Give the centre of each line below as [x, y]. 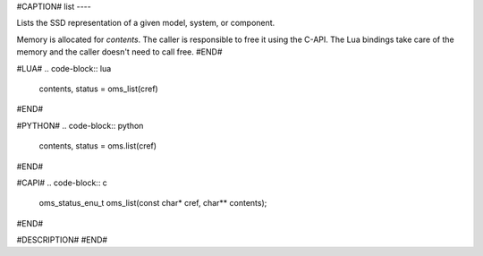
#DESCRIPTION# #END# [62, 240]
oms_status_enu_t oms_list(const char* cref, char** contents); [153, 203]
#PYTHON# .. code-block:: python [80, 125]
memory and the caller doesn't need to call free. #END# [119, 52]
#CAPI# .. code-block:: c [62, 183]
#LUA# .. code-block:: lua [64, 68]
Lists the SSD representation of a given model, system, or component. [146, 23]
